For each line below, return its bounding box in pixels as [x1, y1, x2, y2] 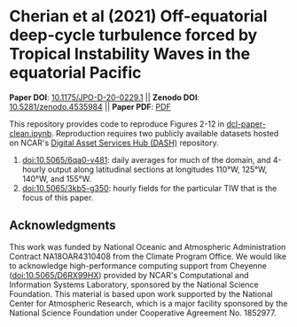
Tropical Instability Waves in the [9, 44, 251, 64]
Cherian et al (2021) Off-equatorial [9, 6, 268, 27]
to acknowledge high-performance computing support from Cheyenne [9, 260, 268, 271]
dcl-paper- [225, 118, 266, 129]
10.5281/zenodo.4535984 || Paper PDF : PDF [9, 101, 171, 112]
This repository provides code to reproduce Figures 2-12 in [9, 118, 225, 129]
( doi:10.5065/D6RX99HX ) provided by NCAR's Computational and [9, 269, 250, 280]
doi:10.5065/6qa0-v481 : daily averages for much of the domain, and [21, 154, 271, 165]
